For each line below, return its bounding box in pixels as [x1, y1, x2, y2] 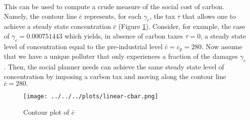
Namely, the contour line [4, 11, 77, 21]
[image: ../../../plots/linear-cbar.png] [23, 93, 159, 100]
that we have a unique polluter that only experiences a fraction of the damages [4, 51, 238, 61]
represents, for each [84, 11, 142, 21]
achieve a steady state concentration [4, 21, 111, 31]
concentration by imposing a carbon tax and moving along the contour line [4, 71, 226, 81]
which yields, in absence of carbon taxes [64, 30, 183, 40]
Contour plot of [23, 107, 69, 117]
